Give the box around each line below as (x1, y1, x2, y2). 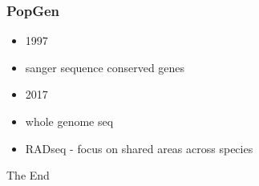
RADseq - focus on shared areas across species (25, 139, 253, 156)
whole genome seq (25, 113, 114, 129)
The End (6, 167, 50, 184)
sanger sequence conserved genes (25, 59, 185, 75)
